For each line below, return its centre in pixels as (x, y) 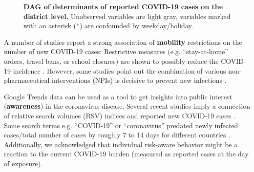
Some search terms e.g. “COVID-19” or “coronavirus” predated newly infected (121, 125)
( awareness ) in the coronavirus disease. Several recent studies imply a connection (127, 106)
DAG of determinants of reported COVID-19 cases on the (123, 6)
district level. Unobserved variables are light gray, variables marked (127, 16)
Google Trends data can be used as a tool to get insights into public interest (118, 96)
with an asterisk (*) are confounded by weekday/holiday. (108, 26)
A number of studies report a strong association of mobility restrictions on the (123, 42)
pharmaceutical (27, 80)
